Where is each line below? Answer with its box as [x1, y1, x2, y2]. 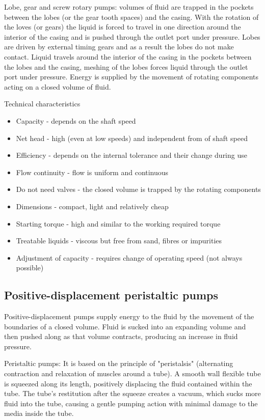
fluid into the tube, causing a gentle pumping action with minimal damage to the [4, 398, 258, 408]
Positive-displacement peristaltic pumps [4, 287, 219, 303]
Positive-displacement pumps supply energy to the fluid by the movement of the [4, 311, 254, 322]
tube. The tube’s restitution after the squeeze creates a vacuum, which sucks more [4, 388, 261, 399]
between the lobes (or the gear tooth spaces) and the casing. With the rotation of [4, 11, 259, 22]
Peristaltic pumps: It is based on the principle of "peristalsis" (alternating [4, 358, 233, 369]
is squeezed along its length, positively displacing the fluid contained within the [4, 378, 252, 388]
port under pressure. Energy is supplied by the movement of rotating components [4, 71, 258, 82]
